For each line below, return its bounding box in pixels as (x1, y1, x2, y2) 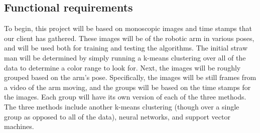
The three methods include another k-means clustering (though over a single (4, 101, 239, 111)
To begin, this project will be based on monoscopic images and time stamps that (4, 23, 252, 33)
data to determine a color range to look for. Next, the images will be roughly (4, 62, 241, 72)
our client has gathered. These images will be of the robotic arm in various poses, (4, 32, 254, 43)
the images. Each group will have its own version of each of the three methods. (4, 91, 246, 102)
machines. (4, 121, 34, 131)
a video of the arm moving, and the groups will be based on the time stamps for (4, 81, 251, 92)
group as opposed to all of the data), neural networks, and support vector (4, 111, 230, 121)
